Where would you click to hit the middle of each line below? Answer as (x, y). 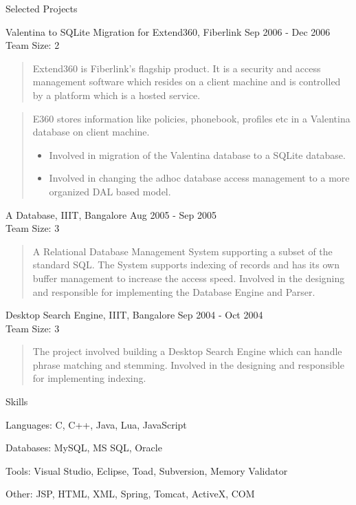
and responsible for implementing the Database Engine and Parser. (174, 291)
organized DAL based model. (110, 191)
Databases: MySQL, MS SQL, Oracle (84, 448)
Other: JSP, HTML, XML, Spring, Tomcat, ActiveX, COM (130, 494)
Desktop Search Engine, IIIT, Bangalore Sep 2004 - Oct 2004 (134, 315)
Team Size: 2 (33, 45)
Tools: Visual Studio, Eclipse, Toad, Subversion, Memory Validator (147, 470)
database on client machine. (91, 132)
